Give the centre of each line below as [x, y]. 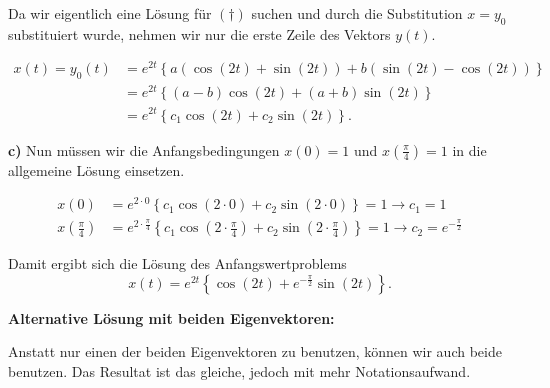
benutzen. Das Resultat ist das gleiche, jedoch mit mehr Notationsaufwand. [239, 370]
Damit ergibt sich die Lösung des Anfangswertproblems [177, 263]
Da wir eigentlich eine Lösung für [110, 13]
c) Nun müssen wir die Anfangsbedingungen [144, 149]
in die [469, 149]
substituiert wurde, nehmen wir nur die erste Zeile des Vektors [199, 33]
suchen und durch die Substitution [357, 13]
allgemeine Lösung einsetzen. [96, 169]
